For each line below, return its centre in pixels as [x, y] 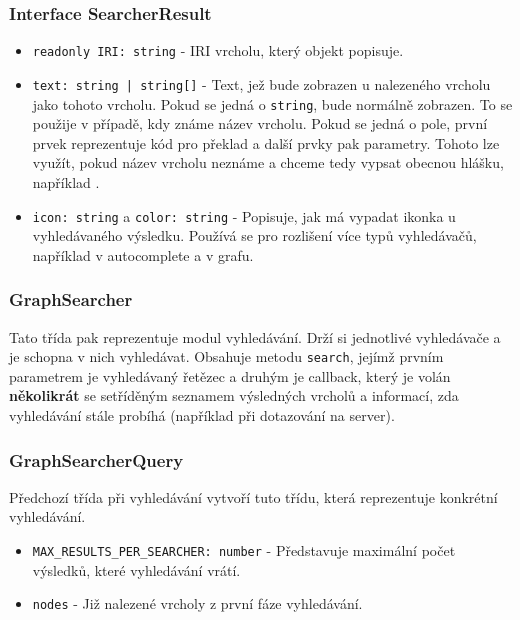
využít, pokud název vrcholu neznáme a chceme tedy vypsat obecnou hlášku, [268, 162]
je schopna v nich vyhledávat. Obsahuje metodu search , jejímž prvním [226, 356]
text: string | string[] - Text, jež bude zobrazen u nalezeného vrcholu [261, 83]
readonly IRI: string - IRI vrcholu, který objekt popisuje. [218, 50]
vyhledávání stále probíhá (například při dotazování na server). [202, 415]
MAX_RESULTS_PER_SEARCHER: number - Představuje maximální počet [244, 550]
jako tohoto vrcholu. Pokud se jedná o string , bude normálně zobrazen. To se [272, 103]
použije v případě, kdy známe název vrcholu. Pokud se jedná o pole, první [260, 123]
